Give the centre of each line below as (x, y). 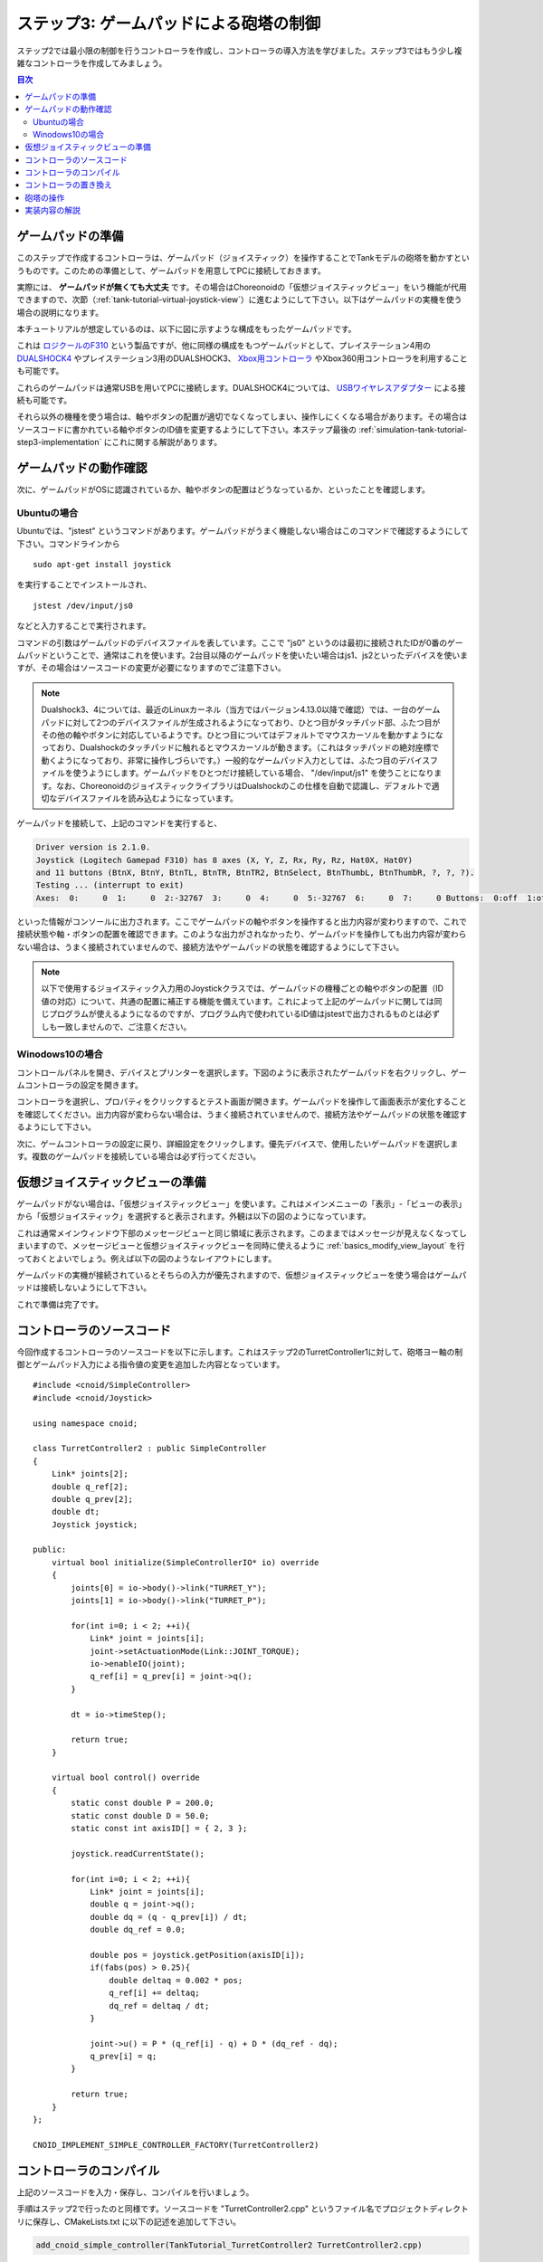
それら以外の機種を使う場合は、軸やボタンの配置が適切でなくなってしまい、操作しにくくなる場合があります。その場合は (242, 417)
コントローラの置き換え (68, 185)
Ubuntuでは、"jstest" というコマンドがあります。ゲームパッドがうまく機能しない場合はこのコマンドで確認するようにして (243, 531)
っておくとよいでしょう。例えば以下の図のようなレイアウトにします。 (147, 1259)
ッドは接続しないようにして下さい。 (84, 1288)
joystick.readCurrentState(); (138, 1853)
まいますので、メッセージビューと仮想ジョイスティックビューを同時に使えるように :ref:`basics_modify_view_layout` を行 (241, 1246)
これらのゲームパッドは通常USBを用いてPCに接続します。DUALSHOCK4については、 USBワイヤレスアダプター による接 (241, 387)
